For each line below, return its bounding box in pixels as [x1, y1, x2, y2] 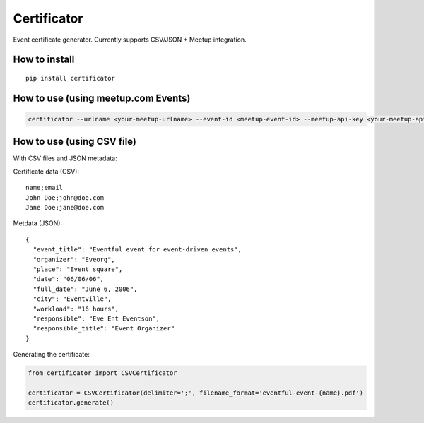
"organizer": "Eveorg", [33, 255, 116, 263]
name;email [25, 184, 64, 192]
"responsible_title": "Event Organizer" [33, 325, 175, 333]
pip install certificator [25, 74, 116, 82]
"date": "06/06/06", [33, 275, 105, 283]
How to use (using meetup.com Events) [13, 92, 191, 104]
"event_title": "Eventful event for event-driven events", [33, 246, 242, 254]
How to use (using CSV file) [13, 136, 137, 148]
